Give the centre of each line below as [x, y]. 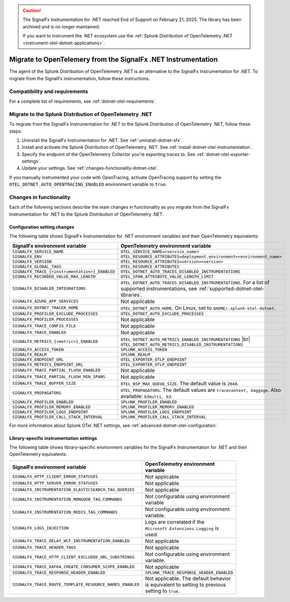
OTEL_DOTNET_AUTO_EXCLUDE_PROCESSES [162, 314]
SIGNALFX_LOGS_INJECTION [40, 528]
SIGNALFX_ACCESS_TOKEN [38, 349]
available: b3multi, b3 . [147, 396]
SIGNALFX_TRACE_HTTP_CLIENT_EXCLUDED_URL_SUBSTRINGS [73, 557]
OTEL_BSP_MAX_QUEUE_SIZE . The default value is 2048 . [180, 383]
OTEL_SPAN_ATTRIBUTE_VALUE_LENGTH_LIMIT [167, 276]
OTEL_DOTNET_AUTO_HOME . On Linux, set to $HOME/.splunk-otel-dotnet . [198, 308]
